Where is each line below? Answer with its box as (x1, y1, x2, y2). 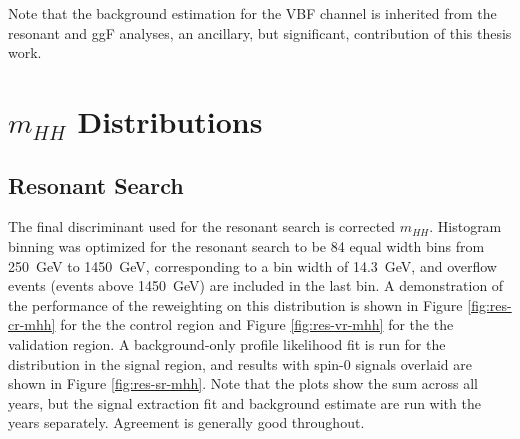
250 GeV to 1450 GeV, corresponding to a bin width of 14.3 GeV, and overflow (8, 255, 497, 276)
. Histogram (429, 216, 502, 237)
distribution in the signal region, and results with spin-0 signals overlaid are (8, 353, 472, 374)
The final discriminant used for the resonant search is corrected (8, 216, 396, 237)
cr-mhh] (8, 314, 56, 335)
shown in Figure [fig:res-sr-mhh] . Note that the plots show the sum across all (8, 373, 478, 394)
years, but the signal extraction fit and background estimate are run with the (8, 392, 481, 413)
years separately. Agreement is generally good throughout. (8, 412, 365, 433)
